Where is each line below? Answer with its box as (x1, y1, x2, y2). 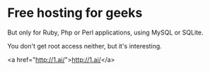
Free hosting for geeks (7, 5, 143, 21)
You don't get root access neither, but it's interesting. (7, 41, 163, 50)
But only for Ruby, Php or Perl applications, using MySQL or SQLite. (7, 28, 204, 37)
